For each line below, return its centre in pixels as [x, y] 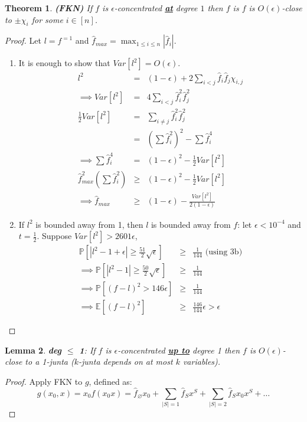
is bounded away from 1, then [89, 224]
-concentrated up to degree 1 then [179, 350]
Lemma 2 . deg [33, 350]
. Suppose [54, 236]
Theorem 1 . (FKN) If [49, 8]
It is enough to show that [64, 63]
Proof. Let [23, 40]
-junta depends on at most [126, 362]
